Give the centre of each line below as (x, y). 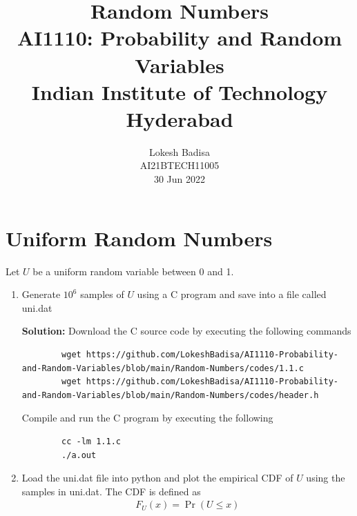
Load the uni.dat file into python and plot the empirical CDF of (157, 478)
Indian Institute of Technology (180, 91)
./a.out (79, 455)
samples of (102, 294)
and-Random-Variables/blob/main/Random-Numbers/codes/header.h (170, 395)
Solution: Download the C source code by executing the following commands (186, 331)
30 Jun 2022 (180, 179)
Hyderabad (180, 118)
